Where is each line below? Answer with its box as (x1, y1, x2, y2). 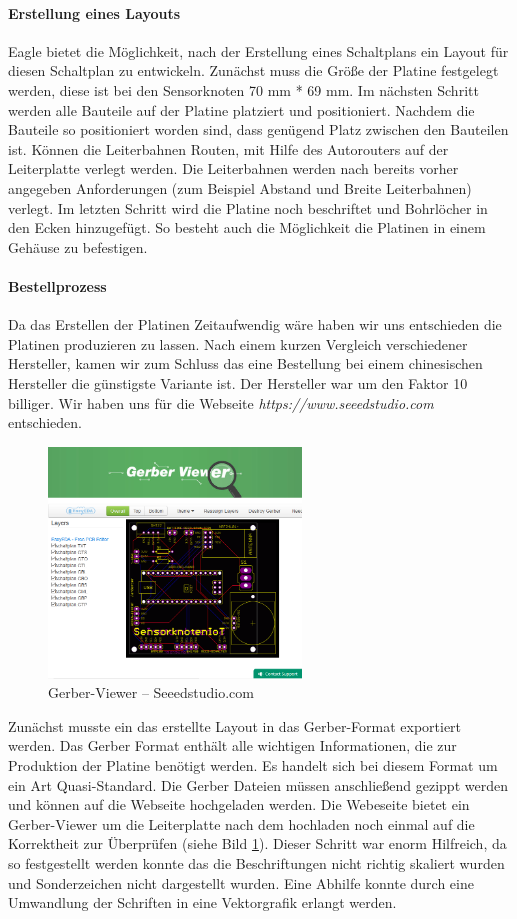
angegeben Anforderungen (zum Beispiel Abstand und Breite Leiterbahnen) (8, 177, 472, 198)
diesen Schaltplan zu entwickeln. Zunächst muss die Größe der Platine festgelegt (8, 60, 499, 81)
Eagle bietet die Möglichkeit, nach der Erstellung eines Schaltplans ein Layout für (8, 40, 509, 61)
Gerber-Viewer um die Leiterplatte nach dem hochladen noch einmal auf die (8, 813, 475, 834)
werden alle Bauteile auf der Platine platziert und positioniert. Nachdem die (8, 99, 475, 120)
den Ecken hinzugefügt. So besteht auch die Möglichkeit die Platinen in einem (8, 217, 486, 238)
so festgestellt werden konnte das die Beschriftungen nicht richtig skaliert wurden (8, 852, 505, 873)
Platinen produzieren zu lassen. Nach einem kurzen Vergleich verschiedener (8, 333, 468, 354)
